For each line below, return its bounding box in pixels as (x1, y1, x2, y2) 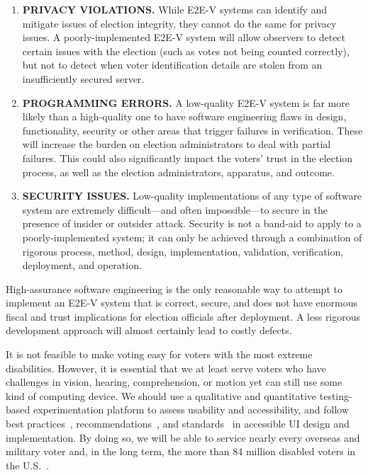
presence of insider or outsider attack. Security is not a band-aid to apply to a (22, 216, 362, 231)
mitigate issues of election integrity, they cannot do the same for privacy (22, 16, 337, 30)
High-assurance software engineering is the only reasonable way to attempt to (6, 281, 342, 296)
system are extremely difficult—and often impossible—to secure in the (22, 202, 328, 217)
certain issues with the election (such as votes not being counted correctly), (22, 43, 350, 58)
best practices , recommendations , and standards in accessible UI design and (6, 416, 350, 431)
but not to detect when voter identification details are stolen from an (22, 57, 323, 72)
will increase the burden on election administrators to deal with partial (22, 137, 331, 151)
